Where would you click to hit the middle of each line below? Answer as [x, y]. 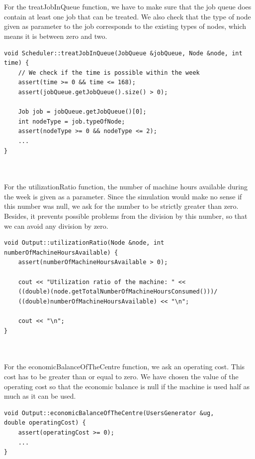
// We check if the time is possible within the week [109, 73]
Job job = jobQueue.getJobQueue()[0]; [82, 112]
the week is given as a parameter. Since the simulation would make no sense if [123, 196]
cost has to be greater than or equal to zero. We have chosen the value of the [121, 376]
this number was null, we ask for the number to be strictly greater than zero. [121, 206]
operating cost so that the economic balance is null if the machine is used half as [127, 386]
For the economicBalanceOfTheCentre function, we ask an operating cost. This [125, 367]
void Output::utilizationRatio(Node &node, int [84, 243]
